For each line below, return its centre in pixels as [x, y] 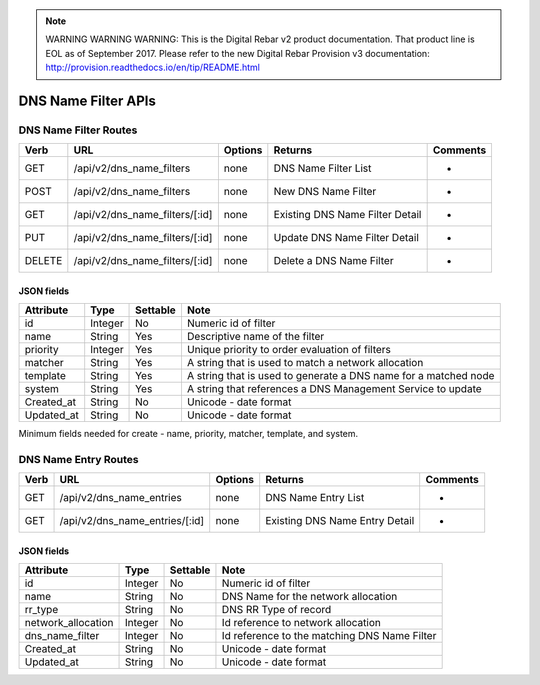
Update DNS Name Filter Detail [346, 238]
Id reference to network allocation [301, 623]
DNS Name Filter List [322, 168]
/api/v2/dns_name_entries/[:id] [132, 521]
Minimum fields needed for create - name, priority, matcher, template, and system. [188, 434]
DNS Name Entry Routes [78, 460]
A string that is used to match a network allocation [305, 363]
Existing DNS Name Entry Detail [340, 521]
